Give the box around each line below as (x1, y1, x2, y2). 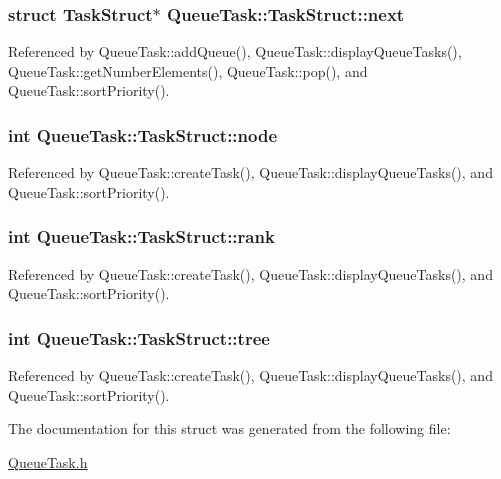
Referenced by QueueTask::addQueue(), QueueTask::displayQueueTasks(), (8, 41, 462, 62)
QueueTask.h (8, 451, 88, 472)
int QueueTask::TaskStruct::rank (8, 224, 275, 249)
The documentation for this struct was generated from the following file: (8, 418, 451, 439)
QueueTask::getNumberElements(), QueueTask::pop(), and (8, 60, 368, 81)
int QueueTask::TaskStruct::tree (8, 325, 270, 350)
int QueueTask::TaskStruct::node (8, 122, 278, 147)
